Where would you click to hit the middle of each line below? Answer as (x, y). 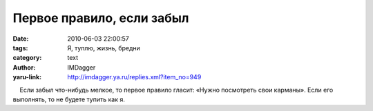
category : (27, 58)
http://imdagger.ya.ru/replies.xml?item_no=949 (134, 77)
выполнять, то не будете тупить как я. (69, 99)
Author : (24, 67)
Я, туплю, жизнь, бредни (104, 48)
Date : (21, 39)
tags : (20, 48)
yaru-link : (27, 77)
